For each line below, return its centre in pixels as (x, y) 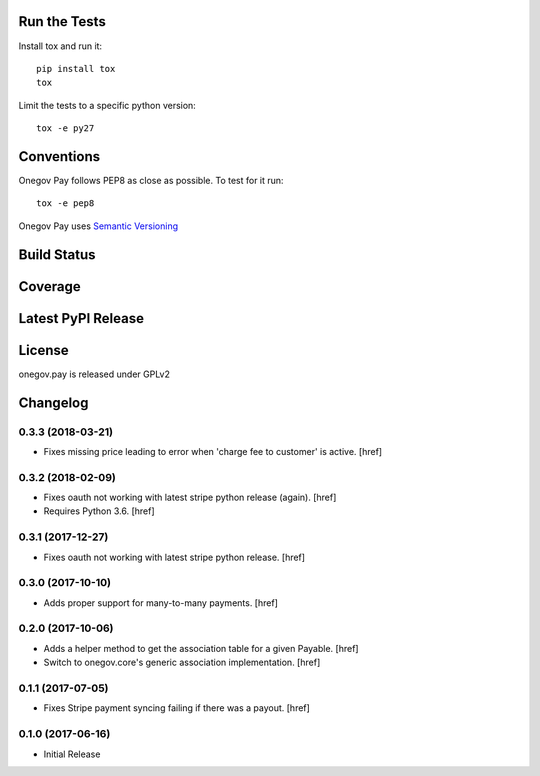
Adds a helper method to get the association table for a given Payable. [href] (201, 648)
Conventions (59, 156)
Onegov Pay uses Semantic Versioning (98, 226)
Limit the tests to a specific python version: (107, 105)
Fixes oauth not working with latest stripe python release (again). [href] (190, 497)
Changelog (53, 402)
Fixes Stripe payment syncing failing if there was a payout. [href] (176, 708)
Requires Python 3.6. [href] (99, 511)
